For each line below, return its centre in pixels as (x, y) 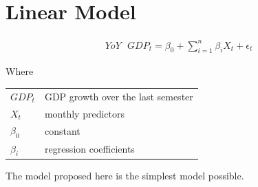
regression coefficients (89, 149)
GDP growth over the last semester (119, 96)
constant (62, 131)
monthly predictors (84, 113)
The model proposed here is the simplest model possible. (125, 175)
